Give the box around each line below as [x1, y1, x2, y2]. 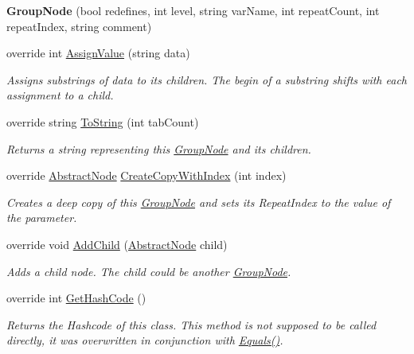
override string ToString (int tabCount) [6, 113, 199, 130]
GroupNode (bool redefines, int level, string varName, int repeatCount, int [6, 2, 380, 18]
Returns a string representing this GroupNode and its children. [6, 140, 311, 157]
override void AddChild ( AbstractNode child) [6, 235, 228, 252]
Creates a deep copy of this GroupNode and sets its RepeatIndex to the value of [6, 193, 391, 210]
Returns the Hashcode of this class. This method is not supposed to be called [6, 316, 377, 333]
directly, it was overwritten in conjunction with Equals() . [6, 332, 283, 348]
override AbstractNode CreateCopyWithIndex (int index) [6, 167, 287, 184]
